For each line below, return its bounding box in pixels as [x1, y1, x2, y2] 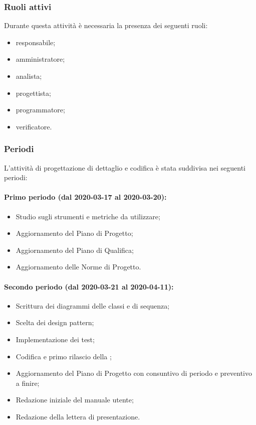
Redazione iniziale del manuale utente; [16, 394, 134, 405]
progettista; [16, 87, 51, 98]
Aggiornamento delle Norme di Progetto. [16, 261, 141, 272]
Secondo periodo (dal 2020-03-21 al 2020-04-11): [4, 281, 174, 292]
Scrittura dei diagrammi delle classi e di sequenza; [16, 300, 170, 311]
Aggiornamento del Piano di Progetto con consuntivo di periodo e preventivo [16, 368, 252, 378]
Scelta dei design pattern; [16, 317, 94, 328]
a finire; [16, 377, 40, 388]
